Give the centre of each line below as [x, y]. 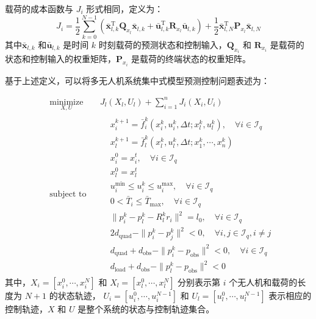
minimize [66, 102]
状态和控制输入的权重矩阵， [60, 59]
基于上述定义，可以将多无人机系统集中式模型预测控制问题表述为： [137, 80]
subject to [68, 195]
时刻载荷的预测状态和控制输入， [163, 44]
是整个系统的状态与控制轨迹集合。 [146, 308]
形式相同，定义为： [125, 9]
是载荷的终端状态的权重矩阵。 [191, 59]
